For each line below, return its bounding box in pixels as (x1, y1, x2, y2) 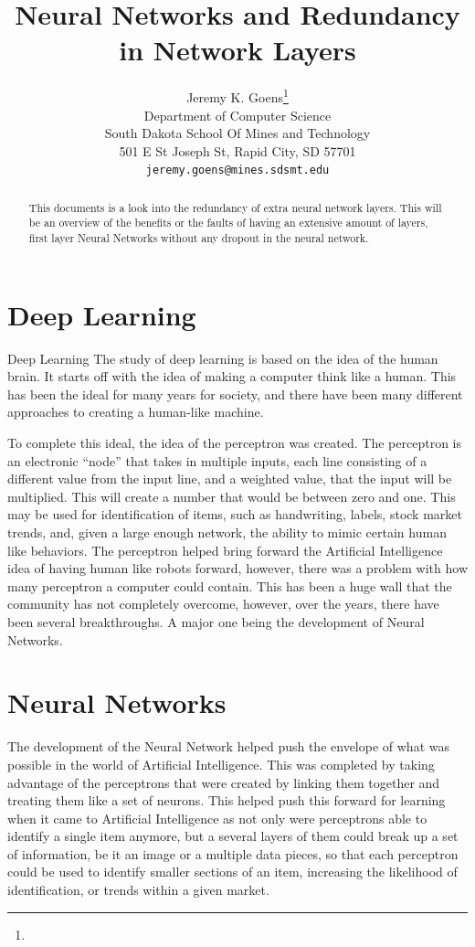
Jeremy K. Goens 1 (186, 85, 289, 106)
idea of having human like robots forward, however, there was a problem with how (7, 559, 468, 578)
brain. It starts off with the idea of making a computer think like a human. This (7, 367, 457, 386)
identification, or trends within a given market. (7, 880, 269, 899)
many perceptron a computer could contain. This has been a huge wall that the (7, 576, 452, 595)
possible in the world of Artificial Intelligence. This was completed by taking (7, 754, 435, 773)
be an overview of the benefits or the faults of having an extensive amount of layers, (28, 215, 428, 230)
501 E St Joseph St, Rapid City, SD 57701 (119, 141, 356, 160)
